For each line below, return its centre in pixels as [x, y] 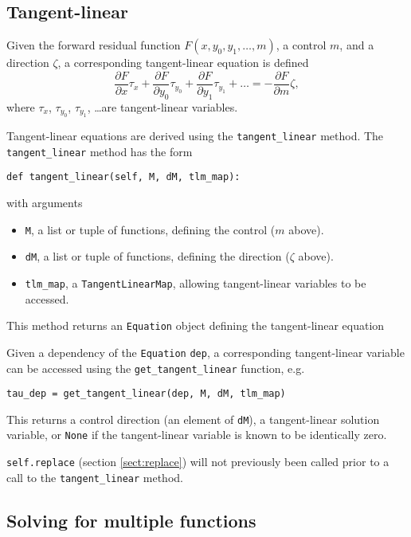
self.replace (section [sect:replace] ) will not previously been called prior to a [198, 462]
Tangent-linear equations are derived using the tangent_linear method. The [195, 136]
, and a [357, 45]
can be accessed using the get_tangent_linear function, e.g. [156, 368]
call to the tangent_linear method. [95, 477]
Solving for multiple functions [131, 520]
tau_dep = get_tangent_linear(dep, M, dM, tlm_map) [146, 394]
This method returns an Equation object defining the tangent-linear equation [196, 325]
